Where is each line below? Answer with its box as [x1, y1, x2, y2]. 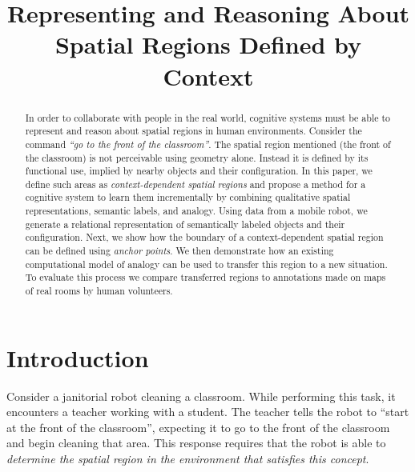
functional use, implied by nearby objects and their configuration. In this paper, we [25, 164, 373, 178]
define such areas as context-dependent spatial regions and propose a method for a [25, 177, 366, 190]
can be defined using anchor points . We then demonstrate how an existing [25, 244, 334, 258]
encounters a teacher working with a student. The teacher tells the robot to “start [6, 403, 409, 420]
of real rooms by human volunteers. [25, 284, 173, 298]
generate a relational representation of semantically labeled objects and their [25, 217, 345, 230]
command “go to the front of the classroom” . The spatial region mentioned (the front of [25, 137, 391, 150]
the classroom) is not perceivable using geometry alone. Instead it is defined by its [25, 150, 369, 164]
